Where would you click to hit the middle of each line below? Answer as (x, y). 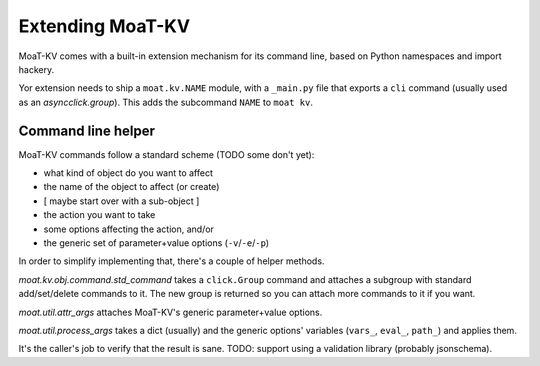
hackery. (36, 69)
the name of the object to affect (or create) (131, 187)
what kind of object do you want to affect (128, 173)
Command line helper (86, 130)
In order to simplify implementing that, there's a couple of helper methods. (171, 261)
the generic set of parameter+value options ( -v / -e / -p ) (156, 242)
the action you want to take (99, 215)
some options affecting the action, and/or (129, 229)
